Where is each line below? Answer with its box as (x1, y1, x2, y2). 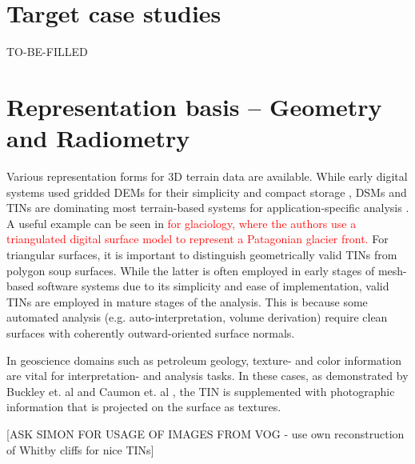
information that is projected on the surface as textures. (6, 398, 281, 415)
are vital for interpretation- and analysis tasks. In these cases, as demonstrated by (6, 367, 409, 384)
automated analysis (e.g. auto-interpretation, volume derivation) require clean (6, 309, 388, 326)
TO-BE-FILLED (6, 43, 88, 60)
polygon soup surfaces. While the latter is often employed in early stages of (6, 262, 375, 278)
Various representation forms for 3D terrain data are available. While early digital (6, 168, 408, 185)
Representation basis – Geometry (6, 90, 382, 122)
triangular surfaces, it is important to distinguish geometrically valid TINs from (6, 246, 397, 262)
